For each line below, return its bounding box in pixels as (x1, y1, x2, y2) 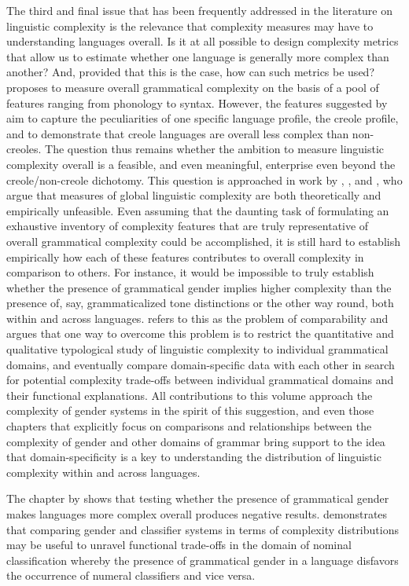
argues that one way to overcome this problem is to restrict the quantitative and (6, 325, 394, 342)
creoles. (6, 141, 42, 157)
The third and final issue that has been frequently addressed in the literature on (6, 2, 393, 18)
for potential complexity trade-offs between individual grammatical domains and (6, 372, 394, 388)
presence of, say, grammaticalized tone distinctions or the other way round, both (6, 295, 394, 311)
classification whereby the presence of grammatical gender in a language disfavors (6, 551, 399, 568)
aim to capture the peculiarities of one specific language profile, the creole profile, (6, 110, 399, 126)
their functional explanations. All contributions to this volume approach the (6, 386, 373, 403)
